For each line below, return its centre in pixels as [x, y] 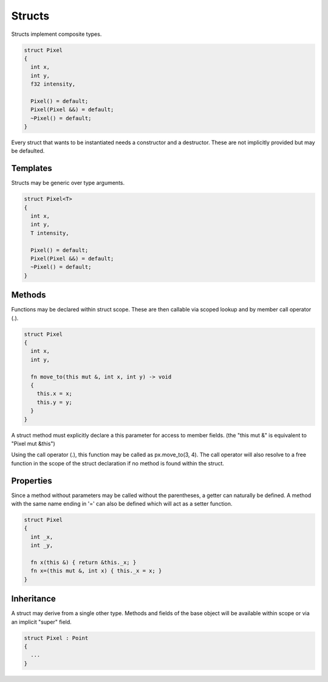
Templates [32, 168]
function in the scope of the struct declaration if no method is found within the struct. [118, 463]
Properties [32, 481]
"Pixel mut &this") [33, 444]
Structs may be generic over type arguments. [68, 183]
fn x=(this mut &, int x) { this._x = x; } [96, 571]
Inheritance [33, 599]
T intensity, [50, 233]
